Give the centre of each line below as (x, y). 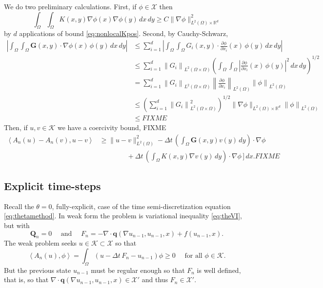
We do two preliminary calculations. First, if (70, 6)
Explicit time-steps (52, 186)
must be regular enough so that (138, 270)
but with (17, 225)
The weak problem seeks (40, 243)
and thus (155, 279)
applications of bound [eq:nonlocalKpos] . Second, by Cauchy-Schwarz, (124, 33)
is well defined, (219, 270)
